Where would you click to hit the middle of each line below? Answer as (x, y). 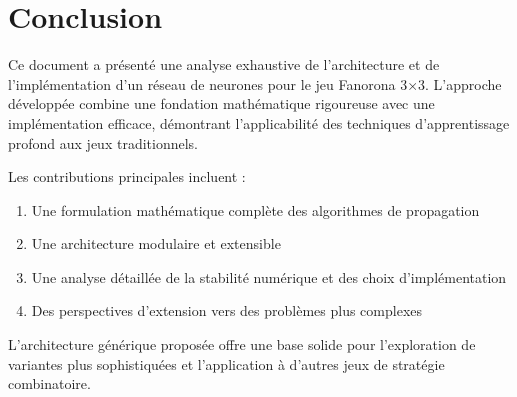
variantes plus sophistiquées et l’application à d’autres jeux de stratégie (226, 363)
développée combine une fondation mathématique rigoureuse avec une (221, 103)
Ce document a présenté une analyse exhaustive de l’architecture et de (224, 64)
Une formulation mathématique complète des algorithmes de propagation (255, 209)
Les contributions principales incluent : (127, 176)
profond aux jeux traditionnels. (103, 142)
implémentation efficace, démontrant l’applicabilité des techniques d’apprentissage (259, 122)
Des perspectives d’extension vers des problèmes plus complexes (227, 310)
